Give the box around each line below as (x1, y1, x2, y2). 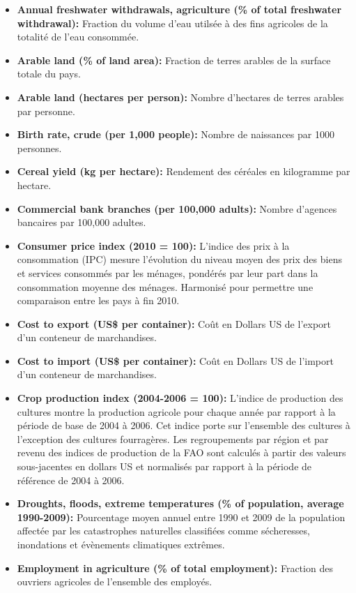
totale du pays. (17, 66, 81, 81)
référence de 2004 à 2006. (17, 472, 125, 487)
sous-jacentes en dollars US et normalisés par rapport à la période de (17, 459, 312, 474)
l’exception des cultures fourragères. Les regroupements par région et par (17, 431, 329, 446)
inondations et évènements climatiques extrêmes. (17, 537, 225, 551)
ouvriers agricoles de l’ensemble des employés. (17, 574, 212, 589)
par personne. (17, 103, 75, 118)
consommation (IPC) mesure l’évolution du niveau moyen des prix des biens (17, 252, 342, 267)
